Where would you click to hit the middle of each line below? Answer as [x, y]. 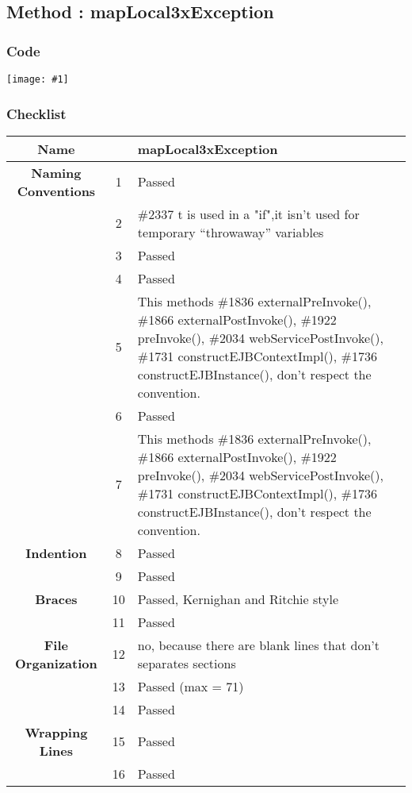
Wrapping [56, 732]
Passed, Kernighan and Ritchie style [238, 599]
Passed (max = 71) [191, 686]
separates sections [187, 663]
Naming [56, 172]
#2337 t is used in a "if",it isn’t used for [248, 214]
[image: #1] [38, 79]
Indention [56, 552]
